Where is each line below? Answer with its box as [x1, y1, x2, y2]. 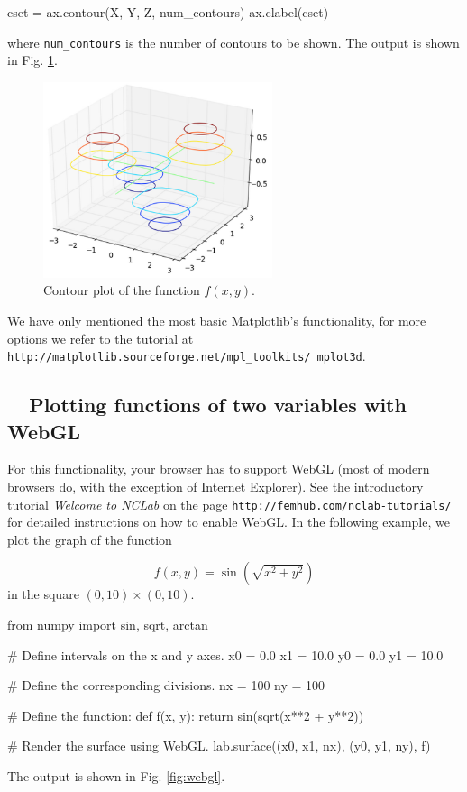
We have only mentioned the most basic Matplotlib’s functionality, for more [7, 310, 426, 329]
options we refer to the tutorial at [7, 328, 194, 347]
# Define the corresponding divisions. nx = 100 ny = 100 [7, 676, 325, 695]
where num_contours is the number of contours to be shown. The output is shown [7, 32, 460, 51]
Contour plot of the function [43, 281, 200, 299]
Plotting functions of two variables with [29, 391, 407, 419]
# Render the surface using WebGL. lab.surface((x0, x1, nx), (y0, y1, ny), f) [7, 736, 431, 755]
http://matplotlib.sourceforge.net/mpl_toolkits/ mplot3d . [7, 346, 366, 365]
